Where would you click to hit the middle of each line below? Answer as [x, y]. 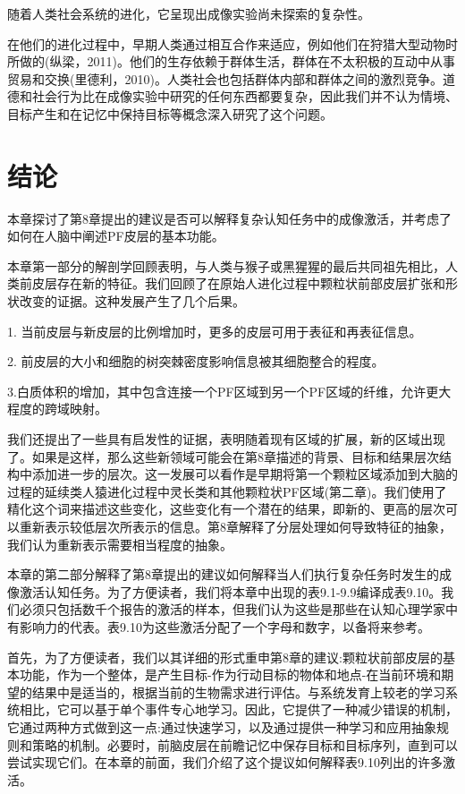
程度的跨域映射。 [57, 409]
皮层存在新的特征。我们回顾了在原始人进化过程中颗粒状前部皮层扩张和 [238, 283]
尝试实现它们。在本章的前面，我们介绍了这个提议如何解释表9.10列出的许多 [225, 762]
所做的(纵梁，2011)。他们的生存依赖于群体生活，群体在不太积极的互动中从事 [231, 61]
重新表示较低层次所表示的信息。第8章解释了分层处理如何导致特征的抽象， [235, 526]
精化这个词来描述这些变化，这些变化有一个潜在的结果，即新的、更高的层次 [226, 509]
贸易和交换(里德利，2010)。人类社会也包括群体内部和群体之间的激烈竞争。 [225, 78]
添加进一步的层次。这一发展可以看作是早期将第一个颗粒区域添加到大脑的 [245, 474]
